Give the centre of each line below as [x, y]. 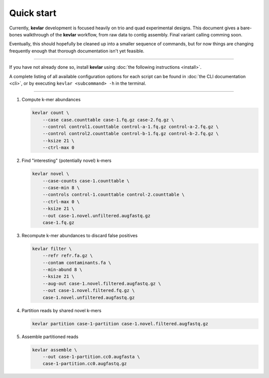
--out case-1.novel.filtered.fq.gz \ [89, 291]
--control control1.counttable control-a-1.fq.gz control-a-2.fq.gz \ [131, 127]
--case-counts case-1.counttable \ [86, 181]
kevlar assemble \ [55, 350]
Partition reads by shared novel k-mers [62, 310]
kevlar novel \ [51, 174]
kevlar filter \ [52, 249]
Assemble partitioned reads [50, 337]
